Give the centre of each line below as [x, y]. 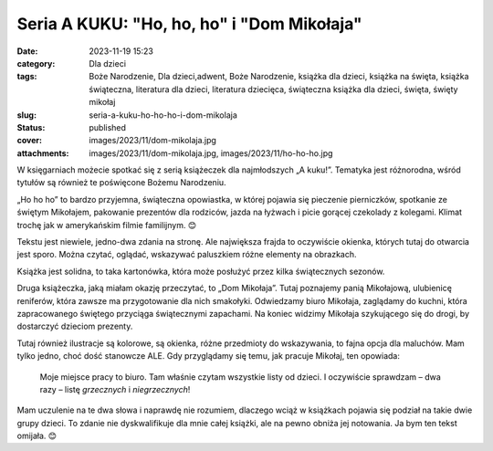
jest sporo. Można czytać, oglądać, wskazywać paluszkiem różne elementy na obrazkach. [187, 255]
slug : [26, 115]
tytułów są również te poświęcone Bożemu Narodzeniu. [122, 183]
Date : [27, 51]
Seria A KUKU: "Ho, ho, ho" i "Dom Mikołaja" [189, 24]
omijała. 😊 [37, 436]
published [108, 127]
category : [36, 63]
